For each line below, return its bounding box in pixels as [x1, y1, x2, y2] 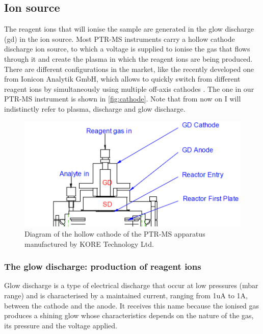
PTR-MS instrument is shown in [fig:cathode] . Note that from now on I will [4, 93, 241, 104]
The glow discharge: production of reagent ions [4, 260, 201, 273]
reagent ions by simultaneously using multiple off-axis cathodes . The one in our [4, 83, 254, 94]
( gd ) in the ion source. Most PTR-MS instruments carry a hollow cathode [4, 33, 235, 44]
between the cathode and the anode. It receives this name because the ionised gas [4, 300, 259, 311]
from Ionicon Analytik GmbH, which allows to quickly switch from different [4, 73, 241, 84]
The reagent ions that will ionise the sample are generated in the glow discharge [4, 23, 254, 34]
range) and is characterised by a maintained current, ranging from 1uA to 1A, [4, 290, 248, 301]
